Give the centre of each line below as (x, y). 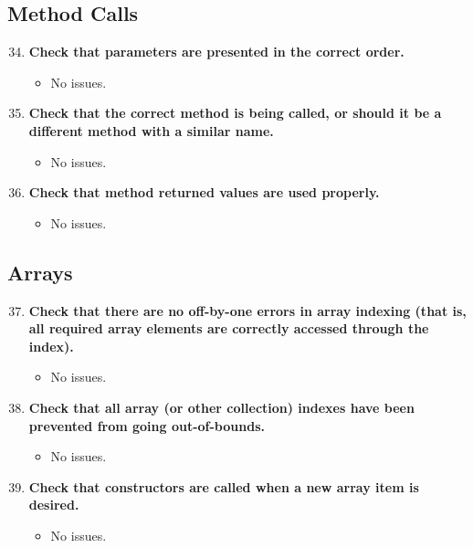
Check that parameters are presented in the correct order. (216, 52)
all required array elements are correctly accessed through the (229, 328)
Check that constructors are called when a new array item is (224, 486)
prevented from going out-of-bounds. (147, 425)
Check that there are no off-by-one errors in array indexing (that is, (247, 310)
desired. (54, 505)
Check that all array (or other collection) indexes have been (221, 407)
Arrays (40, 272)
